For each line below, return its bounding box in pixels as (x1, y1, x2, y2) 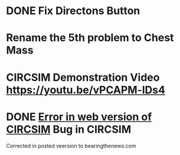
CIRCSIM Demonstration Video (6, 71, 160, 84)
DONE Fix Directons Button (6, 4, 140, 18)
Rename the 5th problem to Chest (6, 31, 174, 45)
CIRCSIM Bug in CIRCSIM (6, 123, 132, 136)
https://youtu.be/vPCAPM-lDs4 (6, 83, 165, 97)
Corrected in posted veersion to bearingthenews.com (6, 142, 136, 149)
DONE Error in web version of (6, 110, 152, 123)
